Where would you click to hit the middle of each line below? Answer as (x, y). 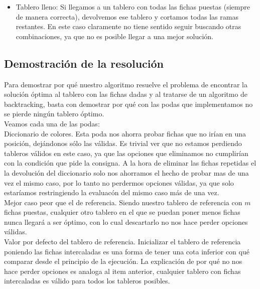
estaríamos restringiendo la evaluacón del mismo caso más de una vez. (112, 192)
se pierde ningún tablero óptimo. (54, 114)
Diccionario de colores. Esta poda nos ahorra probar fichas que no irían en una (125, 133)
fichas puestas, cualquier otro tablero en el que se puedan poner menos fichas (122, 212)
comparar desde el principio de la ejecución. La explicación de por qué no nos (123, 261)
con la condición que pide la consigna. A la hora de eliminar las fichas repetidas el (130, 163)
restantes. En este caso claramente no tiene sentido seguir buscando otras (128, 26)
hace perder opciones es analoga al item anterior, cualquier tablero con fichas (122, 271)
